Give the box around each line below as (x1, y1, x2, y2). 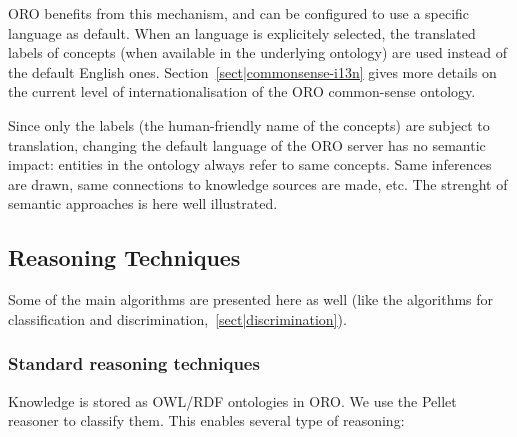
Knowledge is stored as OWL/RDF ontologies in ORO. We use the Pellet (8, 390, 457, 411)
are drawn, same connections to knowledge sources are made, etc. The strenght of (8, 173, 508, 194)
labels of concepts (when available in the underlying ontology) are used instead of (8, 42, 507, 63)
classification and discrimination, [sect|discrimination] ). (8, 308, 347, 329)
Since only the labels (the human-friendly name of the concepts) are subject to (8, 114, 490, 135)
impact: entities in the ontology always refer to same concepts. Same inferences (8, 154, 492, 175)
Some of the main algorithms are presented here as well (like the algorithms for (8, 289, 494, 310)
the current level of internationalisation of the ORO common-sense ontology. (8, 81, 476, 102)
